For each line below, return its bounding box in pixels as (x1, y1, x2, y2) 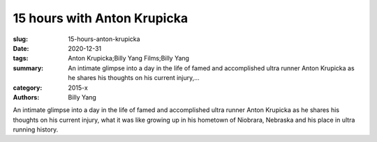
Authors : (13, 93, 40, 101)
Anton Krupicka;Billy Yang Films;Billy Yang (68, 54, 190, 63)
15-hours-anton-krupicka (68, 35, 140, 43)
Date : (13, 44, 29, 52)
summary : (13, 63, 44, 72)
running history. (13, 125, 59, 134)
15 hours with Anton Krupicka (13, 10, 188, 26)
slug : (13, 35, 28, 43)
